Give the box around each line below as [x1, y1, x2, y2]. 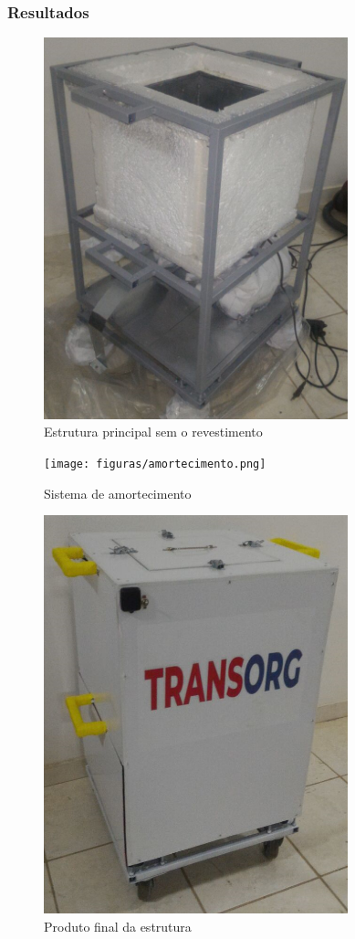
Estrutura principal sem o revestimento [44, 422, 263, 441]
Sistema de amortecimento [44, 483, 192, 502]
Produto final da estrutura [44, 916, 192, 935]
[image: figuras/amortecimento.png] [44, 458, 266, 471]
